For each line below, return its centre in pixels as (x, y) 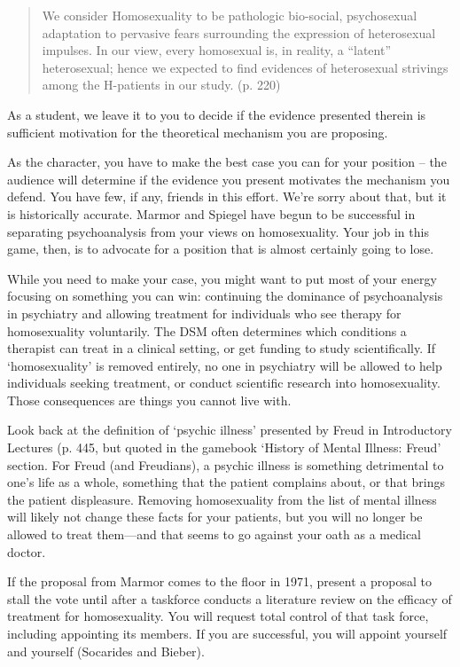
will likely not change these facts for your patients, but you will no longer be (215, 517)
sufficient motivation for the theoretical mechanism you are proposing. (198, 132)
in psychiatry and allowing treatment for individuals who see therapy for (204, 313)
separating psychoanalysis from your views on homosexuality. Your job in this (218, 231)
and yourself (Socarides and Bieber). (106, 651)
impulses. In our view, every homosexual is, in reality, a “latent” (216, 50)
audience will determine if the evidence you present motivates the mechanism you (229, 179)
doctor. (27, 551)
